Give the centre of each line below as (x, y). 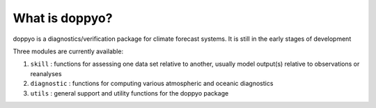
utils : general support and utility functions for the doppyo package (130, 93)
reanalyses (46, 73)
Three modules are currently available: (68, 51)
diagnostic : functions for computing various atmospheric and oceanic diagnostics (152, 84)
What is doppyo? (63, 18)
